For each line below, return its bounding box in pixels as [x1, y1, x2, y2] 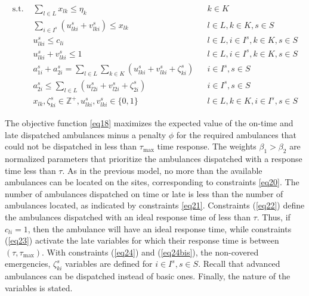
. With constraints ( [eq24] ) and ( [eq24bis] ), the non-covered [41, 245, 259, 258]
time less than [5, 164, 56, 176]
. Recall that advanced [198, 257, 280, 270]
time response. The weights [157, 140, 257, 152]
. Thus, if [257, 210, 291, 223]
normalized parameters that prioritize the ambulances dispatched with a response [5, 152, 302, 164]
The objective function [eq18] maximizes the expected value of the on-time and [5, 117, 293, 129]
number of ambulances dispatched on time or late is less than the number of [5, 187, 283, 200]
